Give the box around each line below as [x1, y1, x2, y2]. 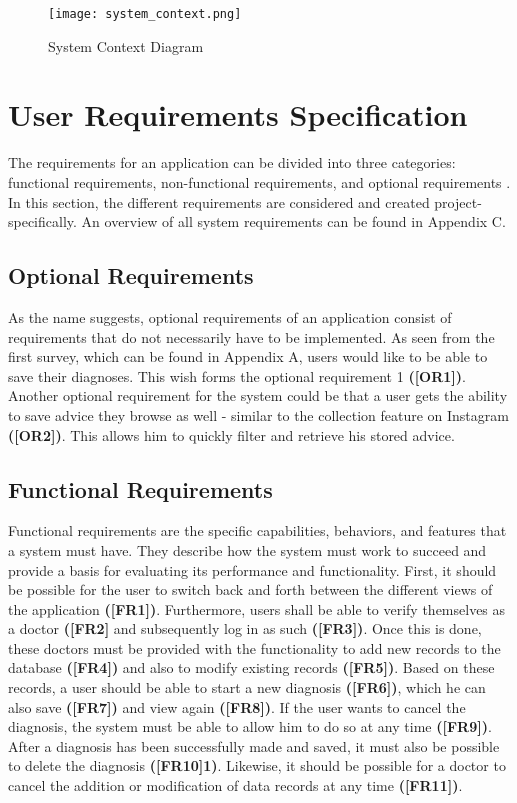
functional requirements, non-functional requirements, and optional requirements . [8, 171, 511, 192]
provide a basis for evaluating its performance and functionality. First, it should [8, 559, 497, 580]
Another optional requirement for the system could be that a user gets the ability [8, 385, 508, 406]
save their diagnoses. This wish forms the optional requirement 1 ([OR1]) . [8, 365, 466, 386]
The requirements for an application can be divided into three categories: [8, 152, 456, 173]
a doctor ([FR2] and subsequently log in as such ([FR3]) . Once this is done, [8, 618, 482, 639]
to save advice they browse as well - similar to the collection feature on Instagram [8, 404, 509, 425]
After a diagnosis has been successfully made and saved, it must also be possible [8, 735, 500, 756]
